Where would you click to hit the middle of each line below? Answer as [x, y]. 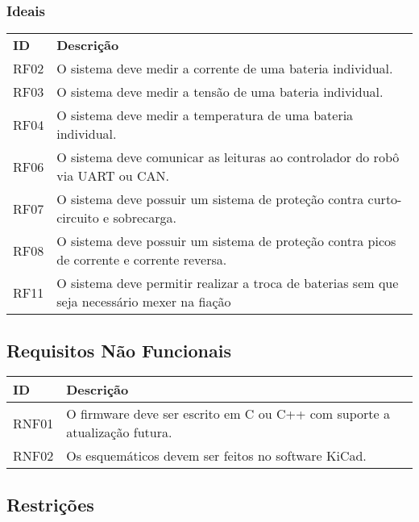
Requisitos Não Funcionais [119, 350]
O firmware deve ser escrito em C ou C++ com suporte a [228, 414]
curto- [385, 199]
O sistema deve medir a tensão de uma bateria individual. [220, 92]
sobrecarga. [145, 218]
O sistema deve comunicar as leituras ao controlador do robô [228, 157]
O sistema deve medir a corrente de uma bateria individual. [225, 69]
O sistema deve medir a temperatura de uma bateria [205, 115]
